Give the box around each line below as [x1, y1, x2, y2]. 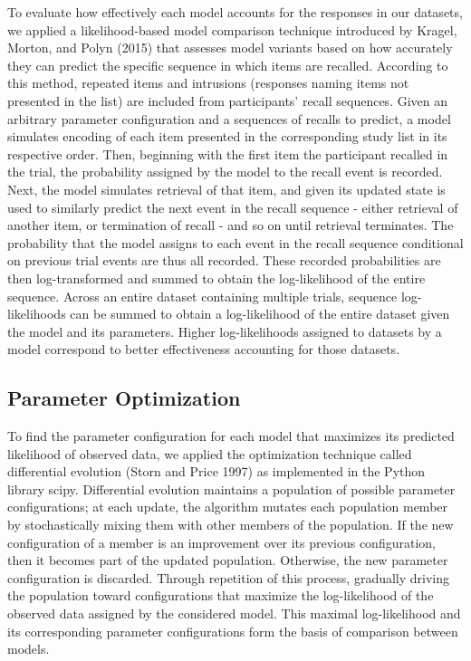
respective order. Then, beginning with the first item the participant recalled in [7, 144, 448, 163]
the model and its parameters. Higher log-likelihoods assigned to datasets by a [7, 321, 442, 340]
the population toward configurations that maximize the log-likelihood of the [7, 586, 434, 605]
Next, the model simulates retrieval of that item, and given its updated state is [7, 179, 446, 198]
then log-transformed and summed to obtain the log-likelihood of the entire [7, 268, 426, 287]
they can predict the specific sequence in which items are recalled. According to [7, 55, 448, 74]
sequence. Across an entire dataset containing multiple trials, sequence [7, 286, 398, 305]
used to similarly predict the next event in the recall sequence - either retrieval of [7, 197, 458, 216]
